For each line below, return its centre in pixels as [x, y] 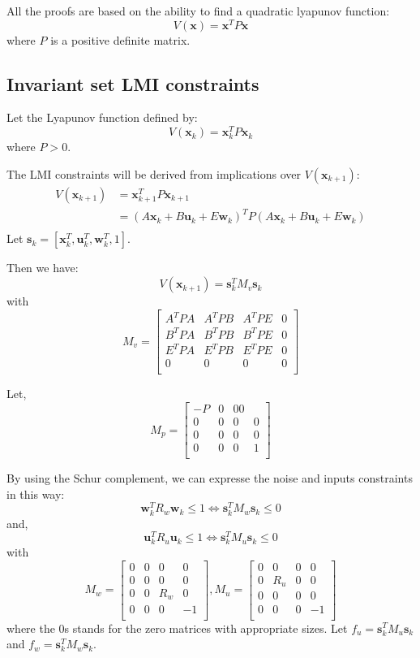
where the [31, 628]
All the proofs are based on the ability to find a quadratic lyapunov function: [198, 11]
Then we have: [43, 268]
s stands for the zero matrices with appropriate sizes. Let [206, 628]
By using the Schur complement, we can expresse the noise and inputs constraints [210, 478]
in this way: [36, 493]
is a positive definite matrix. [120, 39]
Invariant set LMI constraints [133, 83]
